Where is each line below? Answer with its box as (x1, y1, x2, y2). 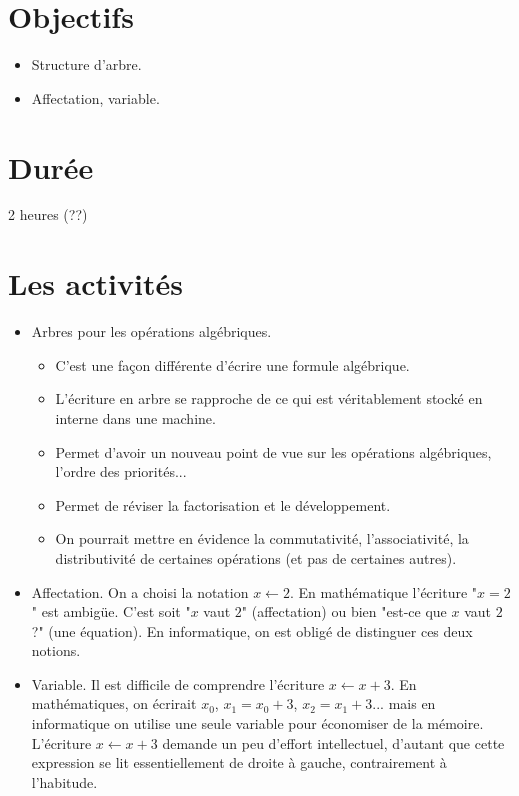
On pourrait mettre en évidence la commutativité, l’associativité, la (55, 528, 469, 549)
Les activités (8, 263, 183, 304)
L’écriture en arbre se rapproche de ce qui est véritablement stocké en (55, 388, 483, 409)
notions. (31, 640, 81, 661)
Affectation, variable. (31, 87, 160, 108)
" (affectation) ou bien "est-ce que (241, 601, 447, 622)
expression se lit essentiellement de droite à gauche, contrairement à (31, 752, 447, 773)
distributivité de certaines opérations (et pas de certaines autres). (55, 547, 457, 568)
